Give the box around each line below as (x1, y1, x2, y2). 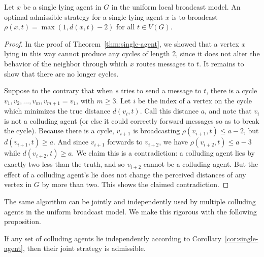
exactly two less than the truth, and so (4, 159, 125, 169)
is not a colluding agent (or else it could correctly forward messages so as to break (4, 115, 259, 126)
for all (116, 21, 135, 32)
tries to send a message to (121, 85, 202, 96)
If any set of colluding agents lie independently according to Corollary (4, 233, 222, 243)
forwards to (107, 136, 143, 147)
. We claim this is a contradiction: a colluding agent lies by (72, 148, 255, 158)
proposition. (4, 216, 41, 227)
